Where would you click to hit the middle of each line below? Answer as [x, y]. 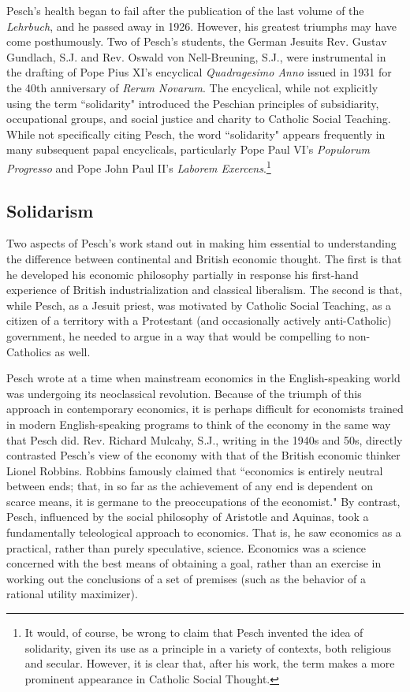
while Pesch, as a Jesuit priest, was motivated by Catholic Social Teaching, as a [199, 305]
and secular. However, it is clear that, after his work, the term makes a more [210, 663]
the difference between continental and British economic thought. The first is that [204, 258]
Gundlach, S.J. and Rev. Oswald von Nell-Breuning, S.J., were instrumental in [196, 56]
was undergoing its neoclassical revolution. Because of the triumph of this [184, 393]
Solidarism [50, 210]
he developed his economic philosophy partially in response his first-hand [183, 274]
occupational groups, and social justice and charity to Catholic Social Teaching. [199, 119]
